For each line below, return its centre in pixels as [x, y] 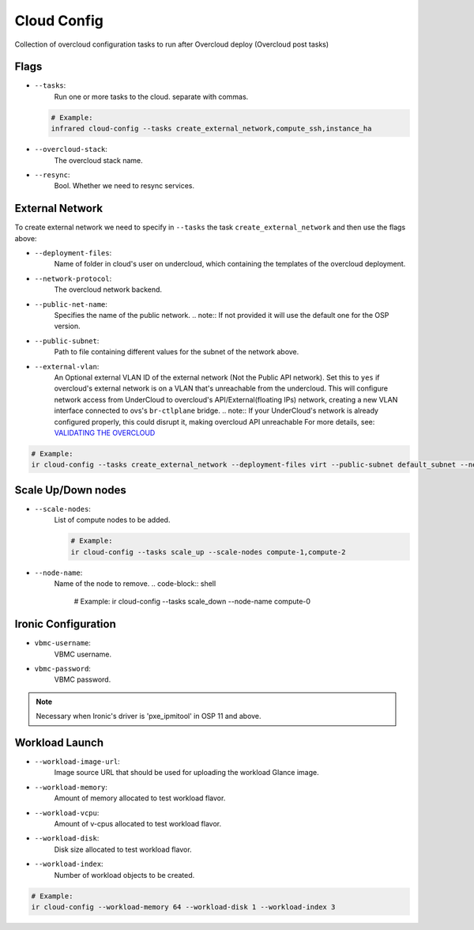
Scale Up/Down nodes [70, 490]
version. [67, 326]
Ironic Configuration [65, 624]
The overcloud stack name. [99, 160]
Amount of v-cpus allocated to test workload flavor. [137, 824]
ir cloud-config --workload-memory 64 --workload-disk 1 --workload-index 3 [183, 907]
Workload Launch [59, 743]
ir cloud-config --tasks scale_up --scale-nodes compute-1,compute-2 [208, 552]
